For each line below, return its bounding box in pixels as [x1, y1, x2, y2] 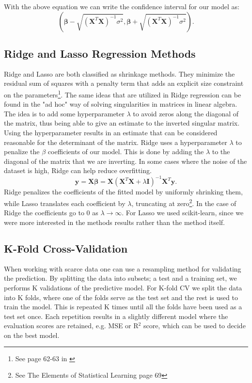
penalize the [4, 146, 40, 157]
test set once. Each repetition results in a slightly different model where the [4, 311, 228, 321]
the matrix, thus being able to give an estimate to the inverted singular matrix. [4, 118, 240, 128]
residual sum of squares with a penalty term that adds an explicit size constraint [4, 78, 244, 88]
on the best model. [4, 330, 60, 340]
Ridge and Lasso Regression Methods [4, 46, 196, 61]
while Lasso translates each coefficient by [4, 198, 126, 208]
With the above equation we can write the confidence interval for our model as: [4, 1, 239, 11]
